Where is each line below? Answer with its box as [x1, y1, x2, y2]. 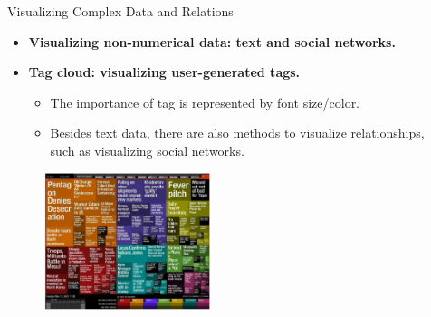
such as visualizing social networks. [50, 140, 244, 159]
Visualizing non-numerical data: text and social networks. [28, 32, 396, 51]
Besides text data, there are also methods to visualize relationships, [50, 123, 425, 142]
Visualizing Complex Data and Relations [7, 2, 234, 20]
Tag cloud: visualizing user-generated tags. [28, 62, 301, 82]
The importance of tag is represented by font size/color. [50, 92, 360, 111]
